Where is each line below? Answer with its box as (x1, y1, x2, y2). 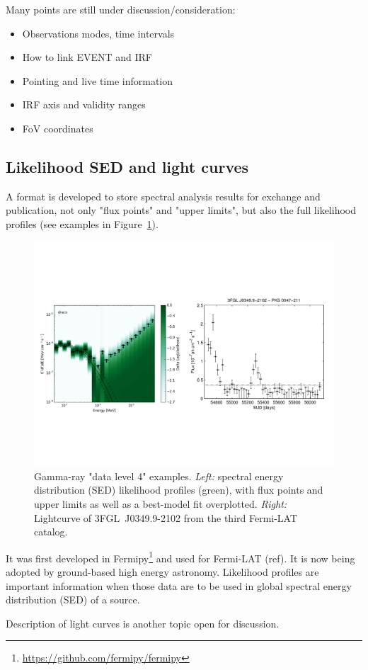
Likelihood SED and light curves (6, 155, 249, 177)
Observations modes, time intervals (22, 25, 175, 40)
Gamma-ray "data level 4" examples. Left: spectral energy (34, 468, 284, 483)
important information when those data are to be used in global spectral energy (6, 578, 352, 593)
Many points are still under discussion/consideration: (6, 2, 236, 16)
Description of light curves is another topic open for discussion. (6, 615, 280, 630)
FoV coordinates (22, 120, 93, 135)
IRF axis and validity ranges (22, 97, 146, 112)
